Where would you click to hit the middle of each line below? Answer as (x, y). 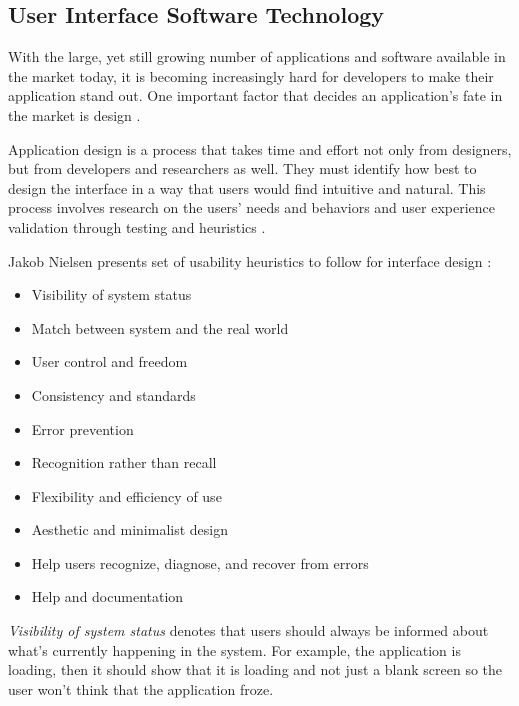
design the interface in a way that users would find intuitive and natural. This (247, 187)
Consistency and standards (113, 394)
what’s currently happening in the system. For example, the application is (234, 649)
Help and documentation (107, 596)
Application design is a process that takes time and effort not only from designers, (260, 148)
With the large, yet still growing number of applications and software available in (257, 56)
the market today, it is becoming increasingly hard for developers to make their (251, 75)
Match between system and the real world (160, 327)
